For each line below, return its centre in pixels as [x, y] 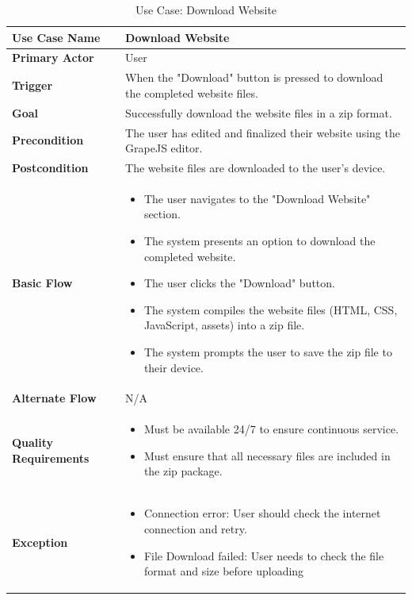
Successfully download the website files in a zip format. [259, 112]
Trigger [32, 85]
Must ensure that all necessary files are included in [267, 455]
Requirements [51, 458]
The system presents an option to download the [259, 241]
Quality [33, 442]
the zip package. [183, 471]
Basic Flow [42, 283]
